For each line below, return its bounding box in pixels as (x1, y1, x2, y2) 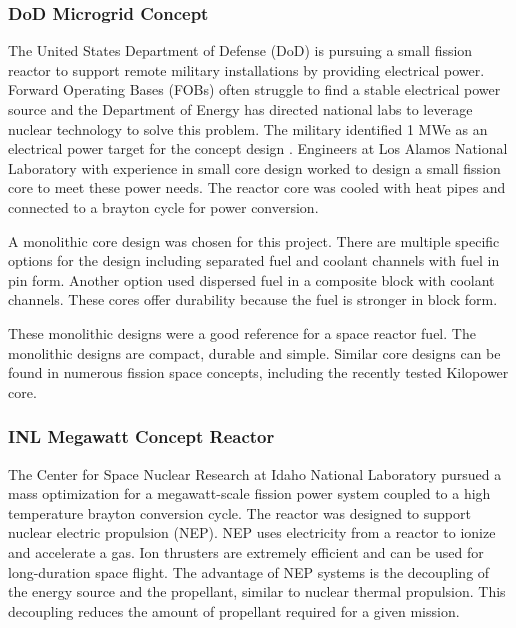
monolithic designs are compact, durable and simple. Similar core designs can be (8, 342, 501, 363)
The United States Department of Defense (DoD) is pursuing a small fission (8, 40, 473, 61)
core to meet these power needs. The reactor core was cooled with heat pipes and (8, 177, 506, 198)
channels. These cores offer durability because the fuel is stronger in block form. (8, 289, 498, 310)
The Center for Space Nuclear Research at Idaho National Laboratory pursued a (8, 463, 502, 484)
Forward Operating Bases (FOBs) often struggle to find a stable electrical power (8, 79, 501, 100)
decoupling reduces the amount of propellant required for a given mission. (8, 600, 460, 621)
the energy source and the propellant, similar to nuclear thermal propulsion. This (8, 581, 506, 602)
